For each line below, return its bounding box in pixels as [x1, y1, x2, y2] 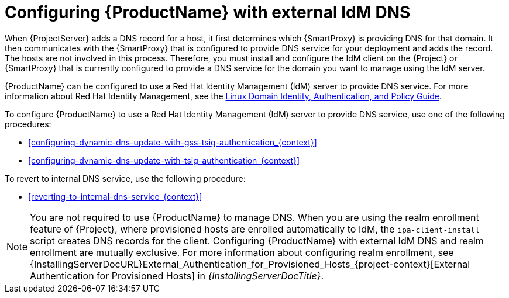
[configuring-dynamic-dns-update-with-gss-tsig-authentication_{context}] [28, 137, 317, 147]
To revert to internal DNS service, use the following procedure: [5, 173, 246, 183]
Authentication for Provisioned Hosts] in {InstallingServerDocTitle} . [30, 269, 324, 282]
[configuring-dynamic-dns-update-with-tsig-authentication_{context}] [28, 155, 300, 165]
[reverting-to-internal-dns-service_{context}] [28, 191, 202, 202]
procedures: [5, 119, 51, 129]
